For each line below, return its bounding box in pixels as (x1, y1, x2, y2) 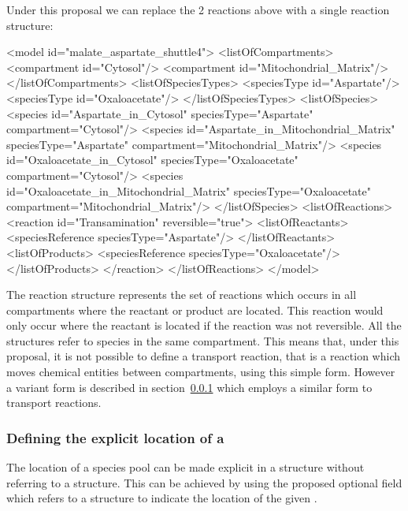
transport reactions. (6, 394, 102, 411)
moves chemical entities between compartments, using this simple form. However (6, 364, 395, 380)
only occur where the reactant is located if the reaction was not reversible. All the (6, 317, 402, 334)
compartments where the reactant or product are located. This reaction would (6, 301, 384, 318)
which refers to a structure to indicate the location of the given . (6, 490, 317, 506)
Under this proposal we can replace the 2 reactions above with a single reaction (6, 2, 390, 17)
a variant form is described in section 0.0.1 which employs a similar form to (6, 379, 373, 395)
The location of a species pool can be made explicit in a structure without (6, 459, 365, 476)
